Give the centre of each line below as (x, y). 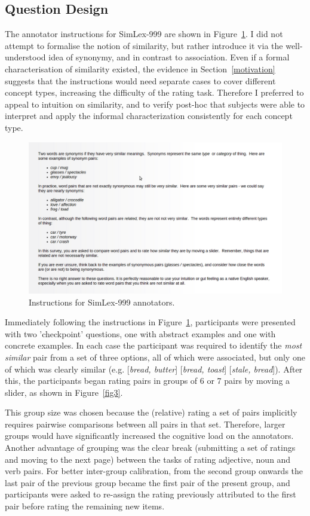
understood (25, 57)
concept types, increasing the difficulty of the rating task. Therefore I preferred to (154, 92)
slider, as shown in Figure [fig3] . (64, 392)
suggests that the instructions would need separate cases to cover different (140, 80)
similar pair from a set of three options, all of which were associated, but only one (155, 357)
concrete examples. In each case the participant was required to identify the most (154, 345)
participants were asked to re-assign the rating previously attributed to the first (151, 494)
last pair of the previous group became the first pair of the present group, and (148, 482)
